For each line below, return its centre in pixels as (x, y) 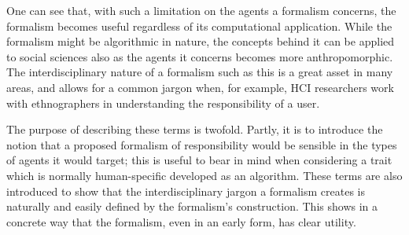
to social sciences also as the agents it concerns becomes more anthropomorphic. (200, 56)
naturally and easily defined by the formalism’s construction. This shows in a (192, 206)
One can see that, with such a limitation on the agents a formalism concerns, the (201, 10)
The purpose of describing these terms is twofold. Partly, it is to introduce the (195, 129)
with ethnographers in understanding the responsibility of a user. (163, 103)
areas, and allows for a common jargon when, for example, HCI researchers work (200, 87)
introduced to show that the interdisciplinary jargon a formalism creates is (186, 191)
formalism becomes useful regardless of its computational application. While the (199, 26)
